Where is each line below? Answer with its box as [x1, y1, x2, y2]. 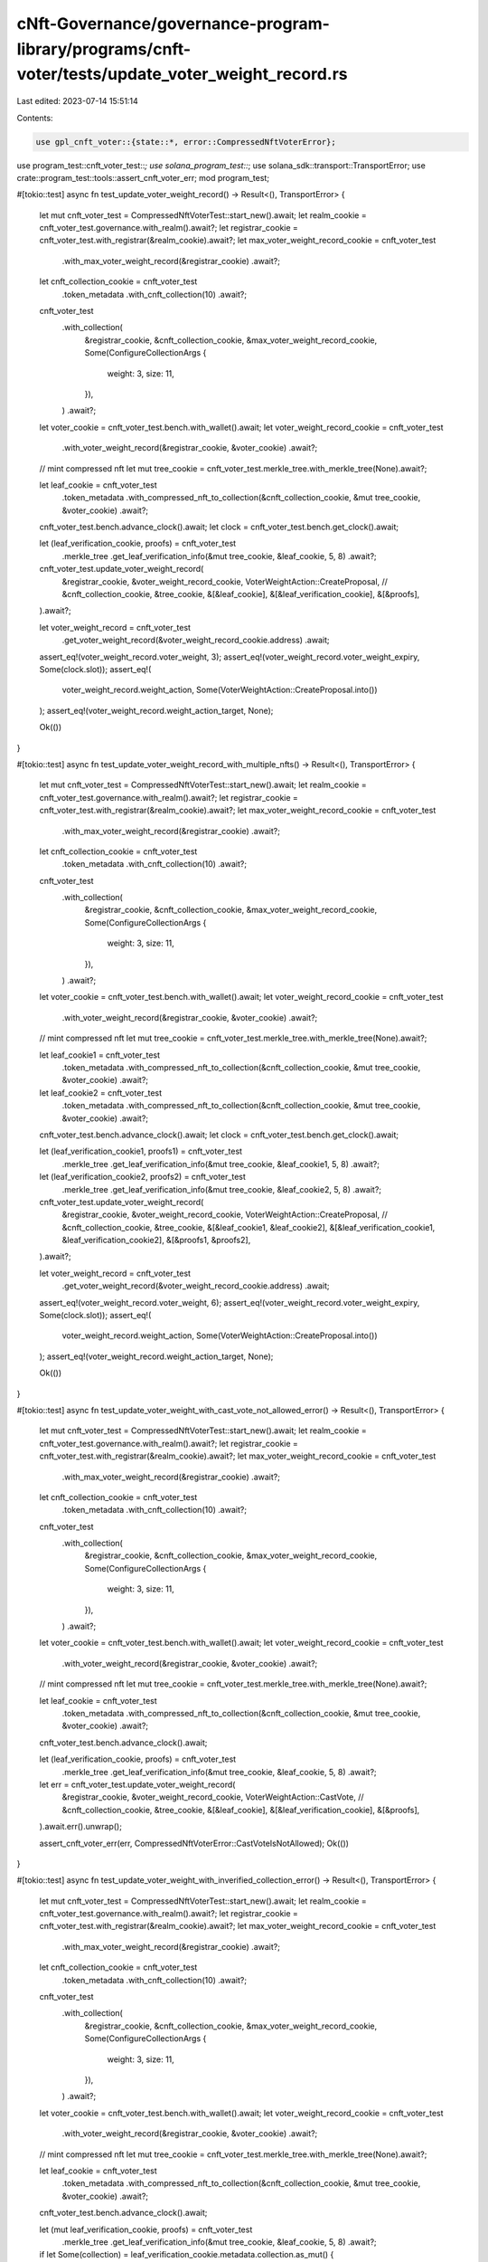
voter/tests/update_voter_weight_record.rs [16, 64, 348, 85]
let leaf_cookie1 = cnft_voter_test [39, 1050, 161, 1060]
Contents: [16, 112, 53, 123]
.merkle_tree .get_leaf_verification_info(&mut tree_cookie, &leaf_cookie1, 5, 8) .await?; [61, 1158, 380, 1169]
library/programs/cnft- [16, 39, 192, 59]
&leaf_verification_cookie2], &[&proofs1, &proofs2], [61, 1235, 251, 1246]
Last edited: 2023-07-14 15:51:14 [16, 96, 139, 107]
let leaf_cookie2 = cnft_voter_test [39, 1087, 163, 1098]
